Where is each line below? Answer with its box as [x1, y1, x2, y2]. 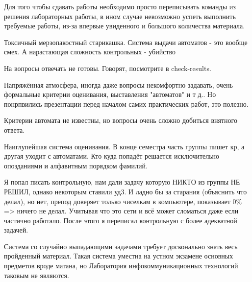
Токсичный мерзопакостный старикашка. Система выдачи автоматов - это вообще [4, 37, 248, 47]
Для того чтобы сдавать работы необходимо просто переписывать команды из [4, 1, 236, 11]
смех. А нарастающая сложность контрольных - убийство [4, 47, 176, 57]
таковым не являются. [4, 270, 69, 280]
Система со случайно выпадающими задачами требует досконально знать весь [4, 241, 238, 251]
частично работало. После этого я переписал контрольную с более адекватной [4, 215, 237, 225]
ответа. [4, 124, 25, 135]
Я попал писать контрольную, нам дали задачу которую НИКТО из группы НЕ [4, 177, 240, 187]
